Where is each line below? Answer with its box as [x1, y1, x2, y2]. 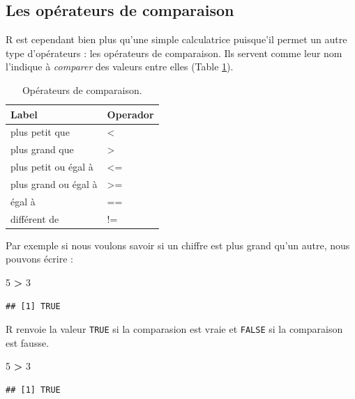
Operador [107, 107, 154, 121]
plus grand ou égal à [10, 176, 98, 191]
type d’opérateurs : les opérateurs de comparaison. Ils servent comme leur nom [6, 45, 342, 60]
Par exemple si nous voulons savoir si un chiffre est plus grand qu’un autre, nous [6, 237, 350, 252]
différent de [10, 211, 59, 226]
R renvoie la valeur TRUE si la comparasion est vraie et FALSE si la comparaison [6, 322, 343, 336]
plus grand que [10, 142, 74, 157]
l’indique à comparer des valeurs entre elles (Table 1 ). [6, 59, 234, 74]
